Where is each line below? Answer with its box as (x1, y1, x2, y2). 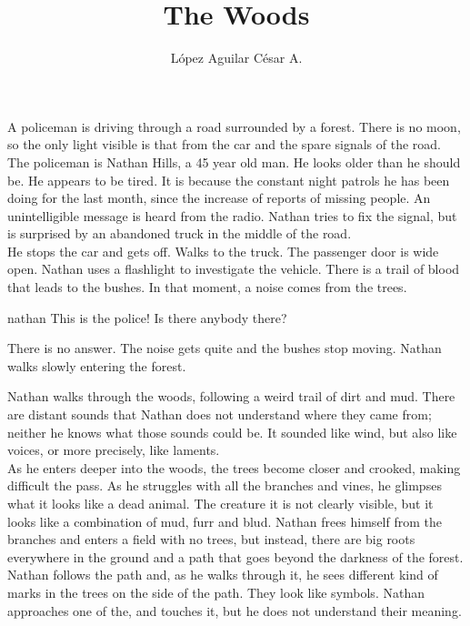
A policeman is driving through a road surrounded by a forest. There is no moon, (7, 116, 461, 136)
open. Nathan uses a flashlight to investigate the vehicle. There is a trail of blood (7, 259, 460, 278)
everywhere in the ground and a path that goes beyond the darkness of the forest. (7, 547, 464, 566)
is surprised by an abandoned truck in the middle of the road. (7, 224, 352, 243)
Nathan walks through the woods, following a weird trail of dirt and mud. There (7, 387, 455, 406)
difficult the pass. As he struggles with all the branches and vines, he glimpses (7, 476, 442, 495)
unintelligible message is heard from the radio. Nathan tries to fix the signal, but (7, 206, 457, 225)
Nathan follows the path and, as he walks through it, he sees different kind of (7, 565, 438, 584)
